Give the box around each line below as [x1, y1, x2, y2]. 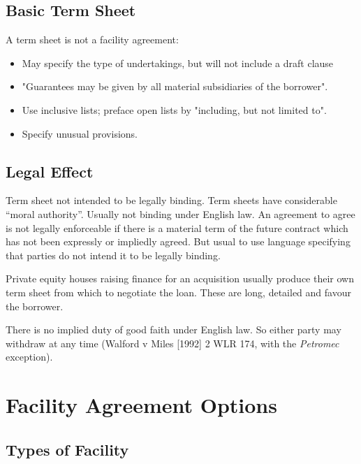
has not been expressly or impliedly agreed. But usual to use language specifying [6, 234, 351, 249]
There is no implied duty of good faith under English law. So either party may [6, 322, 341, 337]
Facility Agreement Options [6, 391, 277, 419]
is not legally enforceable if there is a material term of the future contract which [6, 220, 348, 235]
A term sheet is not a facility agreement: [6, 32, 179, 47]
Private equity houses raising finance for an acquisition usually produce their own [6, 271, 354, 286]
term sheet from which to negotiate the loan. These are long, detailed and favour [6, 284, 351, 299]
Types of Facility [6, 438, 129, 460]
